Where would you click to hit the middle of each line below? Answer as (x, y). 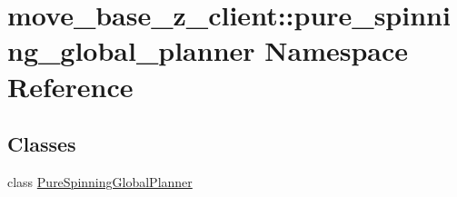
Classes (42, 144)
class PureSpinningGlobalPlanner (100, 181)
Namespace (337, 50)
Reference (70, 86)
